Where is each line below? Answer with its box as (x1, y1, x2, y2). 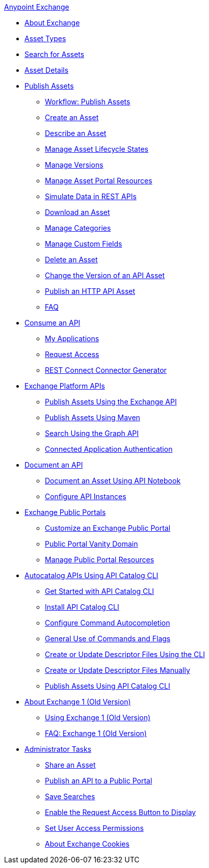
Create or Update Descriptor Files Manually (45, 666, 190, 674)
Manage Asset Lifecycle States (45, 145, 148, 153)
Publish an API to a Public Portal (45, 776, 152, 785)
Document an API (24, 460, 83, 469)
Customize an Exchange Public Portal (45, 524, 171, 532)
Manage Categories (45, 224, 111, 232)
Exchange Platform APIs (24, 382, 105, 390)
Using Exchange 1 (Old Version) (45, 713, 151, 722)
